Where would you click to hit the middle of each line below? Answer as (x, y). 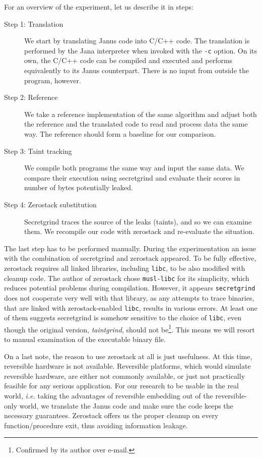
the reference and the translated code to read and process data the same (136, 124)
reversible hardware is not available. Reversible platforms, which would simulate (127, 366)
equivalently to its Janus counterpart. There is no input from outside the (137, 70)
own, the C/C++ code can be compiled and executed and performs (128, 60)
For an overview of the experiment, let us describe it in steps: (99, 7)
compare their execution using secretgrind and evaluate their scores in (132, 177)
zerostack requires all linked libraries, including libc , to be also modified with (125, 268)
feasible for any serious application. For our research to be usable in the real (121, 386)
